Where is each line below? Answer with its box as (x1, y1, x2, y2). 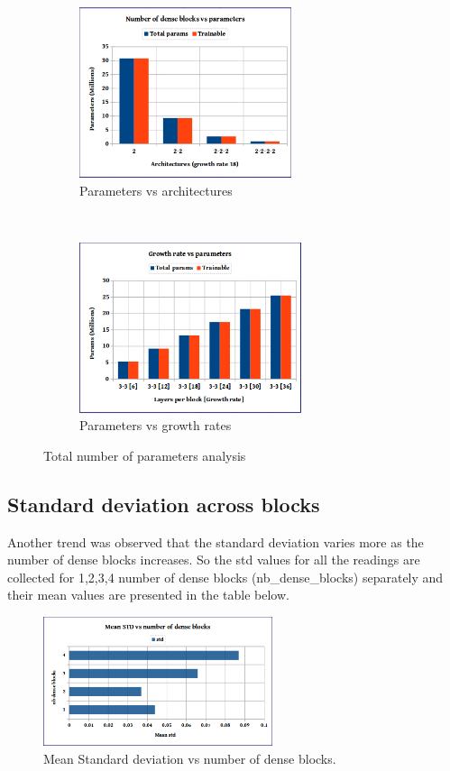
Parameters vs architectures (79, 180, 233, 199)
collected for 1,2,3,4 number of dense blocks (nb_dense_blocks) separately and (7, 567, 444, 586)
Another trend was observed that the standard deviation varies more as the (7, 532, 424, 551)
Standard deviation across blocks (7, 490, 320, 518)
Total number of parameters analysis (43, 445, 246, 464)
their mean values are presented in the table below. (7, 585, 289, 604)
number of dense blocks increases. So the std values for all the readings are (7, 550, 420, 569)
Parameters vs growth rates (79, 416, 232, 435)
